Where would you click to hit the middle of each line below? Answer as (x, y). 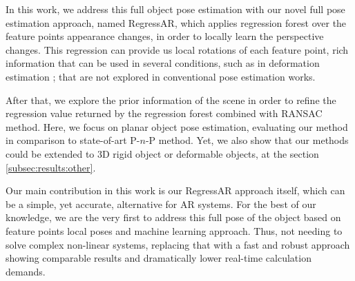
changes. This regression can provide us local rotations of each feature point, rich (177, 49)
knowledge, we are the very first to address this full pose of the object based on (173, 217)
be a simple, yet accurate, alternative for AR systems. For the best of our (161, 204)
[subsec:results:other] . (51, 167)
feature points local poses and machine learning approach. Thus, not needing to (174, 230)
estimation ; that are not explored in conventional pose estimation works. (161, 76)
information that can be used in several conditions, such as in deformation (163, 63)
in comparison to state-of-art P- (73, 140)
